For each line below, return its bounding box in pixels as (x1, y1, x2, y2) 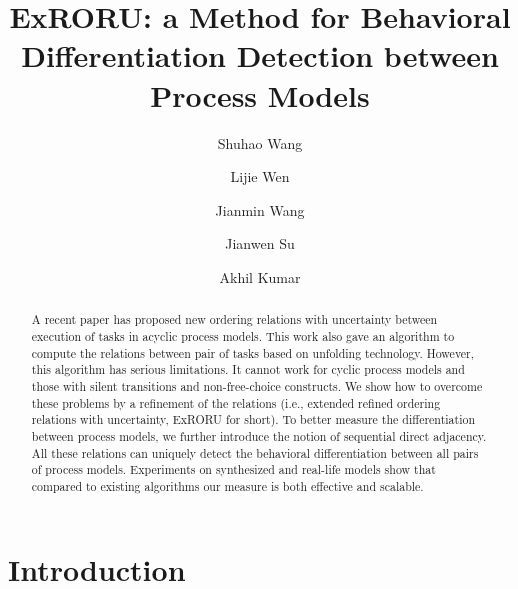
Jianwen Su (225, 233, 295, 254)
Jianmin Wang (215, 199, 305, 220)
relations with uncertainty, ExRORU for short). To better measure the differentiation (31, 411, 476, 428)
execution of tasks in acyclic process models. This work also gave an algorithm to (31, 327, 455, 344)
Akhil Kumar (219, 266, 301, 287)
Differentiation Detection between (21, 35, 499, 76)
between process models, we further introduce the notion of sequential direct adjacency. (31, 427, 487, 444)
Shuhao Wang (217, 132, 303, 153)
